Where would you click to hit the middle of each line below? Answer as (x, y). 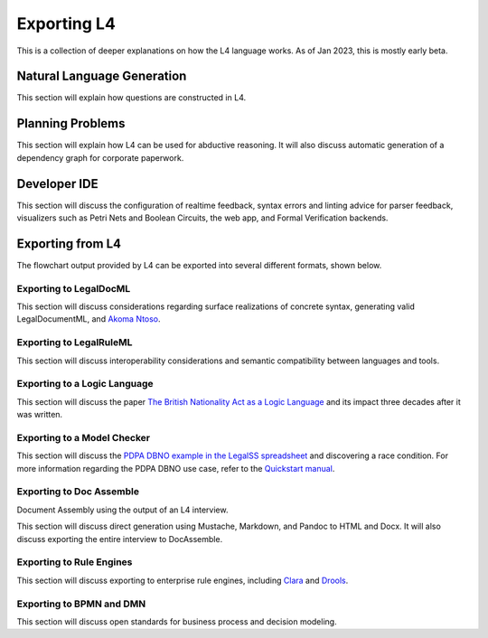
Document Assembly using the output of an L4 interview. (122, 510)
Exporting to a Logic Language (85, 384)
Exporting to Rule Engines (75, 562)
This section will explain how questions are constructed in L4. (131, 98)
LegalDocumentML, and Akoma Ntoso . (89, 319)
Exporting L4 (66, 23)
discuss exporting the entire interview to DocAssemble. (120, 539)
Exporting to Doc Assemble (78, 492)
